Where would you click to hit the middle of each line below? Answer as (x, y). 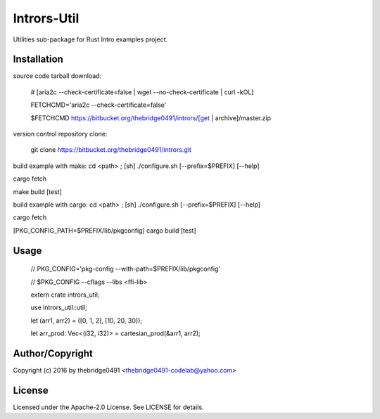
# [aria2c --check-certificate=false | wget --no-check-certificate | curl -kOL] (142, 92)
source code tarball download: (57, 76)
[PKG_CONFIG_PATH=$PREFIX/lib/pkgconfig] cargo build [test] (104, 230)
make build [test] (38, 192)
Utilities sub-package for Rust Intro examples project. (90, 39)
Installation (38, 59)
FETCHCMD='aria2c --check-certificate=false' (99, 105)
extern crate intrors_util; (65, 295)
